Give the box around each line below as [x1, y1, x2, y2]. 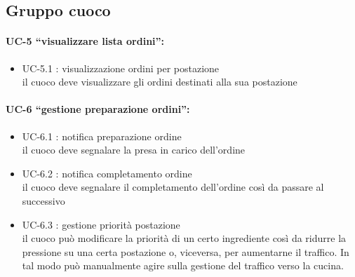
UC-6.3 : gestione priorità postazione [22, 217, 180, 231]
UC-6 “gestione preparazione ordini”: [6, 102, 190, 116]
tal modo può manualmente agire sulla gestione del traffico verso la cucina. [22, 258, 344, 273]
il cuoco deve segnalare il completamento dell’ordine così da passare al [22, 180, 324, 194]
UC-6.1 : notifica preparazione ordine [22, 128, 182, 143]
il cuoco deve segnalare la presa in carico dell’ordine [22, 142, 246, 157]
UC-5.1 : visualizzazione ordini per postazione [22, 60, 220, 75]
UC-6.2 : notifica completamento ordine [22, 165, 192, 180]
